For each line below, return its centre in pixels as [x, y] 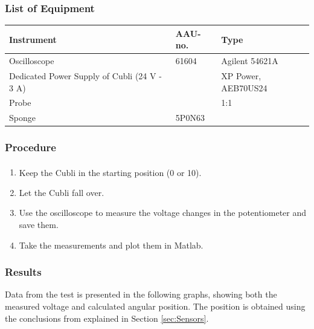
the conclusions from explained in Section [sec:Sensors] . [107, 318]
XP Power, [241, 76]
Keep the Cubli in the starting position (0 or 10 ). [110, 172]
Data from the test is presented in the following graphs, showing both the [141, 294]
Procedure [30, 147]
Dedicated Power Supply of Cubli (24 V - [85, 76]
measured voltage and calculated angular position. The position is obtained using [155, 306]
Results [23, 272]
